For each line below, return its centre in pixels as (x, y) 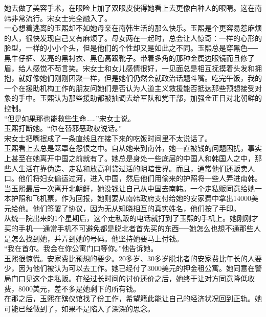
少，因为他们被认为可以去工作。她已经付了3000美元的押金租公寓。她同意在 (129, 268)
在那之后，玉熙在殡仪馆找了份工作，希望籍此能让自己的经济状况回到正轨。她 (133, 298)
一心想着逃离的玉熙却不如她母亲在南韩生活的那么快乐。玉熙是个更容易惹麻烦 (133, 28)
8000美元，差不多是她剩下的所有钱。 (79, 288)
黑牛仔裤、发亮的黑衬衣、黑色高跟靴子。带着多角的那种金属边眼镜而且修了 (129, 58)
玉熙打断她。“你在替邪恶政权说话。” (63, 128)
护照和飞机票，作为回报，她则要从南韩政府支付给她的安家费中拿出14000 (131, 198)
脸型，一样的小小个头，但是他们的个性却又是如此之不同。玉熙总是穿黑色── (131, 48)
